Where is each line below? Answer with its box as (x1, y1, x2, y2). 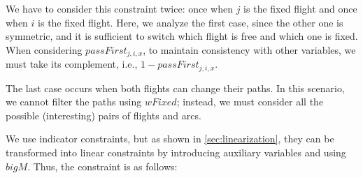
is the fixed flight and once (243, 1, 357, 15)
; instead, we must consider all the (176, 94, 324, 109)
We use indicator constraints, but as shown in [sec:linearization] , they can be (6, 131, 334, 146)
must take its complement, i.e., (6, 57, 138, 71)
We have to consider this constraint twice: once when (6, 1, 233, 15)
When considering (6, 42, 83, 57)
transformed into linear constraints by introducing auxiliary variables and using (6, 145, 346, 160)
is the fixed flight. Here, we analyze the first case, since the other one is (38, 15, 343, 29)
